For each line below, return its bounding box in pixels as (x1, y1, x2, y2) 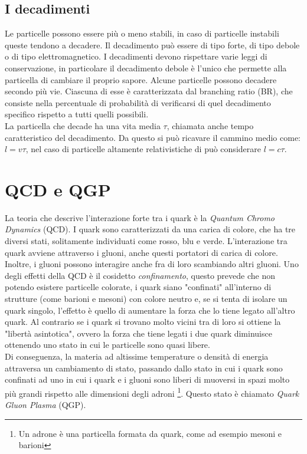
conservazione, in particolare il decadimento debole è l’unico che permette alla (5, 61, 287, 74)
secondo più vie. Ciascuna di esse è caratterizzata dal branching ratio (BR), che (5, 85, 293, 97)
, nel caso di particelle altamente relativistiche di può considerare (25, 143, 261, 155)
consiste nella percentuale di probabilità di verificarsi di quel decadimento (5, 96, 271, 108)
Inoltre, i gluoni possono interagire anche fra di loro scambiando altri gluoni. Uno (5, 258, 299, 270)
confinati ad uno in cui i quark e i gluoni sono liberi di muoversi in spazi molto (5, 373, 290, 386)
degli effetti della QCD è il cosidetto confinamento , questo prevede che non (5, 269, 275, 281)
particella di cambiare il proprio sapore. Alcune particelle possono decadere (5, 73, 277, 85)
